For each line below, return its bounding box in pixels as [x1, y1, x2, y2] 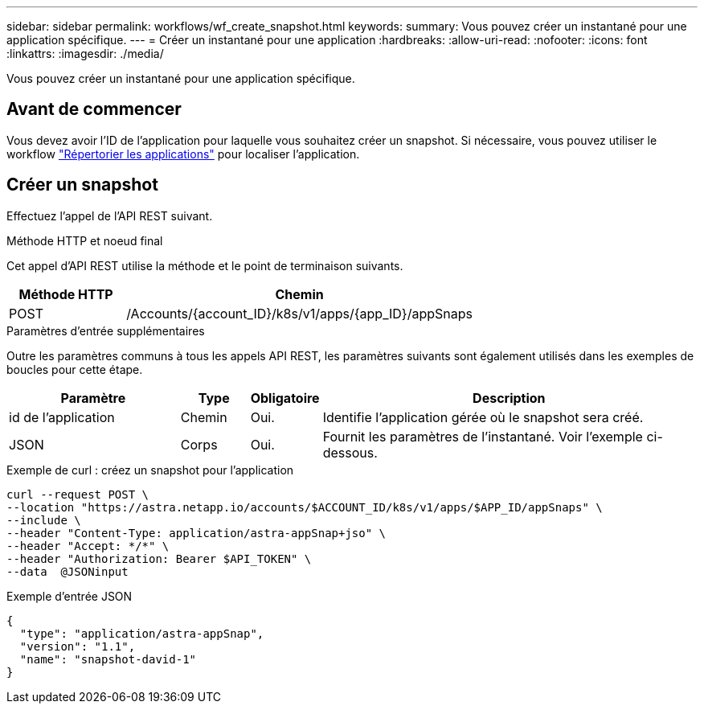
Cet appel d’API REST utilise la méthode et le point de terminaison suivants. [6, 258, 403, 273]
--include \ [6, 513, 81, 527]
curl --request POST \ [6, 487, 149, 501]
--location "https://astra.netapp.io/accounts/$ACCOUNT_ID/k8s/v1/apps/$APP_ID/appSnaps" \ [6, 500, 603, 514]
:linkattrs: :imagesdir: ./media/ [6, 47, 164, 60]
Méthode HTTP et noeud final [6, 233, 163, 248]
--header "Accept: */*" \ [6, 539, 170, 552]
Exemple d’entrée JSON [6, 589, 133, 603]
